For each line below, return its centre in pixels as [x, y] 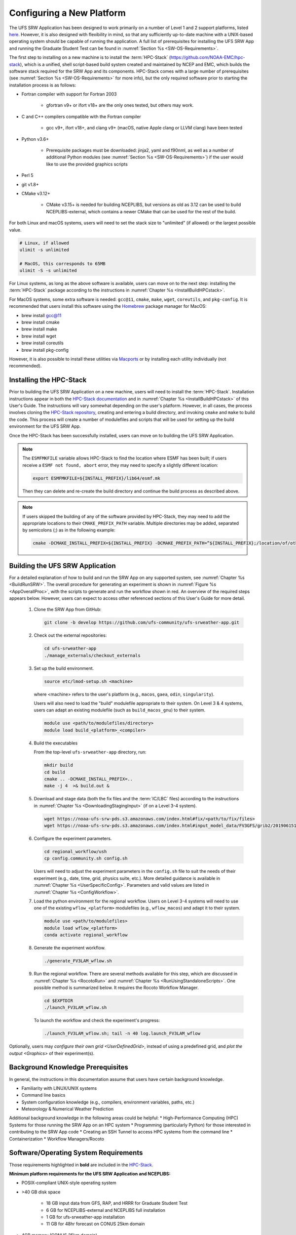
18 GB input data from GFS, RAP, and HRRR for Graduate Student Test [117, 1203]
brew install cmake [40, 322]
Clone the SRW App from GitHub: [68, 610]
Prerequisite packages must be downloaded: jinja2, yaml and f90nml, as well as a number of [140, 150]
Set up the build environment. [64, 668]
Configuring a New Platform [67, 13]
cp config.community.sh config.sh [86, 859]
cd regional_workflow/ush [75, 852]
